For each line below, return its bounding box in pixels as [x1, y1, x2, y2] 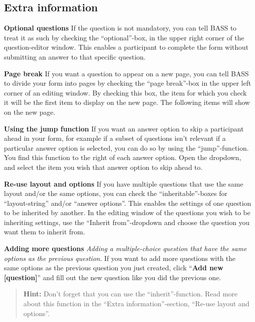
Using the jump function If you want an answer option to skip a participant [4, 123, 244, 133]
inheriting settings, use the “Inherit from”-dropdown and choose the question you [4, 217, 250, 227]
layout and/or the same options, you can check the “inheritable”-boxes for [4, 188, 227, 198]
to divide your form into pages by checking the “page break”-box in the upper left [4, 78, 251, 88]
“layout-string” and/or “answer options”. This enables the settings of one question [4, 197, 251, 208]
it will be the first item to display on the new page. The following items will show [4, 97, 250, 107]
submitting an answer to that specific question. [4, 51, 146, 62]
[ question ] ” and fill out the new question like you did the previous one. [4, 272, 221, 282]
